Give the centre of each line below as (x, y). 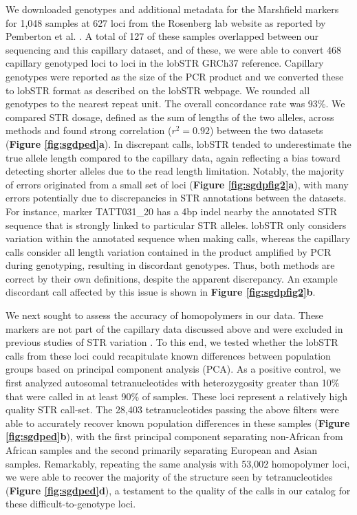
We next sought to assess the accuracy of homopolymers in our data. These (164, 315)
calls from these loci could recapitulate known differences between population (168, 355)
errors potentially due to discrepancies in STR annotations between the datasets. (176, 198)
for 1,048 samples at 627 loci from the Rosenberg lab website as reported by (166, 22)
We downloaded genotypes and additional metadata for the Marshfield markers (172, 9)
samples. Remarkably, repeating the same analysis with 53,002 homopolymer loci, (178, 463)
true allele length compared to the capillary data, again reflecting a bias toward (173, 157)
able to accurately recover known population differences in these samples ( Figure (178, 423)
